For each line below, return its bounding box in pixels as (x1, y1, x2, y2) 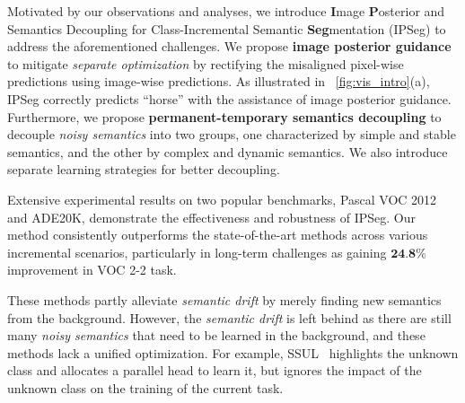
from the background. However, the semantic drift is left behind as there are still (7, 308, 452, 327)
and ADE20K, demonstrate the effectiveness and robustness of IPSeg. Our (7, 207, 416, 226)
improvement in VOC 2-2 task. (7, 260, 177, 279)
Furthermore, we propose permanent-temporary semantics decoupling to (7, 107, 442, 126)
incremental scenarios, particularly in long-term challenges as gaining (7, 242, 387, 261)
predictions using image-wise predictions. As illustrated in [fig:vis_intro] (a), (7, 72, 430, 91)
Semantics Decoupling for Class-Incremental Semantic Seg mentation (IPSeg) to (7, 19, 446, 38)
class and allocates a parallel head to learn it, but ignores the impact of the (7, 361, 422, 380)
